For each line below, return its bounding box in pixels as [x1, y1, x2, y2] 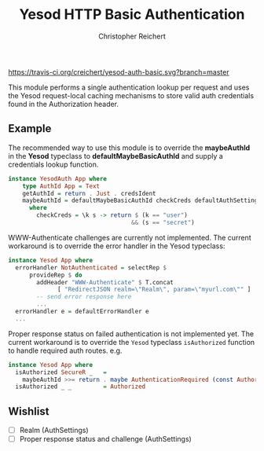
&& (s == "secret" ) [130, 218, 195, 226]
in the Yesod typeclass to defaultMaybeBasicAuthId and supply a [8, 151, 224, 160]
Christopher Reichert [97, 31, 167, 41]
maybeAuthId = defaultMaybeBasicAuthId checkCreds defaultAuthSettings [22, 196, 262, 205]
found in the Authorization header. [8, 99, 119, 108]
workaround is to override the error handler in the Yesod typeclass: [8, 241, 225, 251]
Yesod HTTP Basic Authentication [19, 5, 245, 24]
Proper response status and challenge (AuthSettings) [19, 434, 192, 444]
